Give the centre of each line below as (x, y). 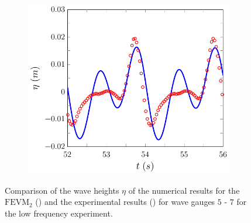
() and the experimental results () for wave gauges (125, 202)
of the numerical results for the (184, 190)
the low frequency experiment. (59, 213)
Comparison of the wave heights (62, 190)
